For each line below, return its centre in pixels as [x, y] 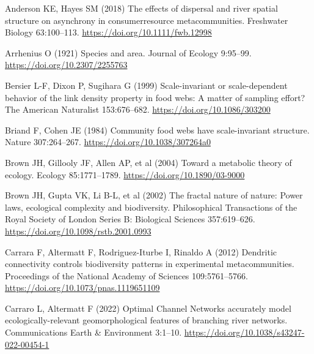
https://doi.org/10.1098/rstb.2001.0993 [78, 231]
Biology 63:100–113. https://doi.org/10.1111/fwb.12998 [108, 32]
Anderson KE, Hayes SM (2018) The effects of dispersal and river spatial [141, 8]
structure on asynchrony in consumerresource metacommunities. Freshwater [147, 20]
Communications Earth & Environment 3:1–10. [93, 332]
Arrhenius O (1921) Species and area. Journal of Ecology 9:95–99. [128, 52]
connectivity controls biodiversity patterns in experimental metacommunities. [150, 264]
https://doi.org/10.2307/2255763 [66, 65]
